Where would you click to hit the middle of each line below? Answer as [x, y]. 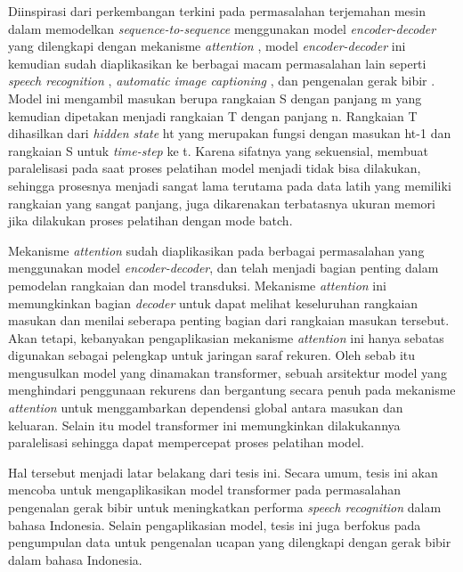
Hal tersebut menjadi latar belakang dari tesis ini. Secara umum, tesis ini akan [223, 472]
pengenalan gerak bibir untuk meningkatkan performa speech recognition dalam [225, 507]
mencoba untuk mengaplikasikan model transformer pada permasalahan [205, 490]
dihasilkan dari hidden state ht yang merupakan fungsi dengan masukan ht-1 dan [230, 133]
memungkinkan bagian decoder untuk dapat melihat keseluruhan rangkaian [213, 302]
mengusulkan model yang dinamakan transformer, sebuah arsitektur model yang [227, 372]
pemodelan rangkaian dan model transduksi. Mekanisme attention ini [197, 285]
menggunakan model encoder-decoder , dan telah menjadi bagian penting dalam [223, 268]
